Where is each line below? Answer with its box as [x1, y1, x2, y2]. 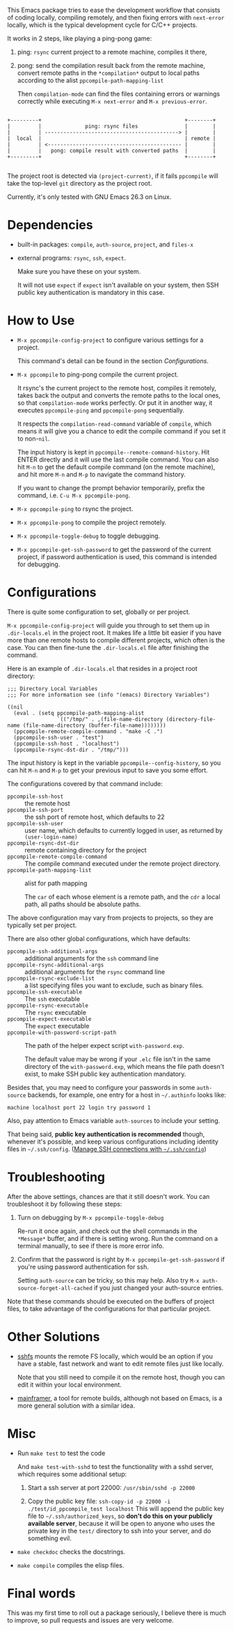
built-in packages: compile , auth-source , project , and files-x [17, 240, 193, 249]
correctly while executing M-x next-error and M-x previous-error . [17, 97, 207, 105]
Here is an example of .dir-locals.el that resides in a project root [7, 664, 198, 672]
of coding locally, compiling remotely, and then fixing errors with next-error [7, 13, 225, 22]
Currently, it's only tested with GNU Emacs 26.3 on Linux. [7, 193, 172, 201]
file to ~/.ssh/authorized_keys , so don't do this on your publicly [27, 1512, 213, 1520]
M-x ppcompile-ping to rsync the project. [17, 504, 134, 512]
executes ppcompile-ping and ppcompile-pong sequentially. [17, 406, 185, 414]
